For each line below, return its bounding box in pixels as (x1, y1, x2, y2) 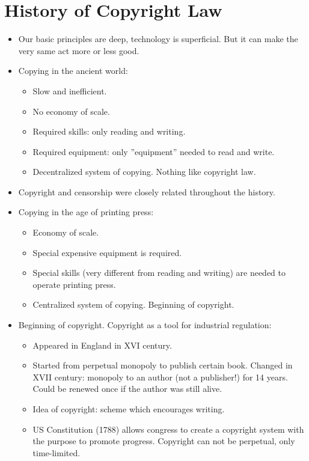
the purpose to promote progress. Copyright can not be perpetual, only (32, 435, 295, 447)
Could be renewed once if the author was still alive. (32, 382, 222, 395)
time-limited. (32, 446, 81, 459)
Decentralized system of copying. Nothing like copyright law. (32, 165, 256, 178)
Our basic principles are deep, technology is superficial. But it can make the (18, 32, 298, 45)
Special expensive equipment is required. (32, 246, 182, 258)
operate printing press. (32, 278, 116, 290)
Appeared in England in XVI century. (32, 338, 172, 351)
